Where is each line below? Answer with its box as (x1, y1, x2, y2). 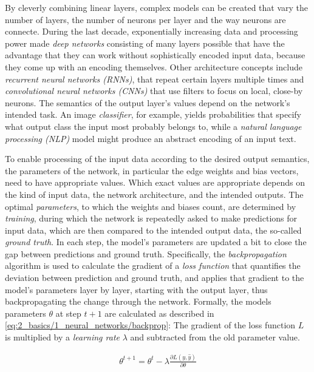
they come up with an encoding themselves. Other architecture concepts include (5, 60, 302, 73)
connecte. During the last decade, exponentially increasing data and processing (5, 25, 298, 38)
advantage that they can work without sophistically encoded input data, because (5, 49, 305, 61)
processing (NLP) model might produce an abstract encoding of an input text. (5, 132, 296, 144)
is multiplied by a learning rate (5, 331, 120, 343)
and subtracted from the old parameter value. (130, 331, 300, 343)
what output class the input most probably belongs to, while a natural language (5, 120, 302, 132)
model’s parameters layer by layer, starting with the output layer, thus (5, 283, 268, 296)
